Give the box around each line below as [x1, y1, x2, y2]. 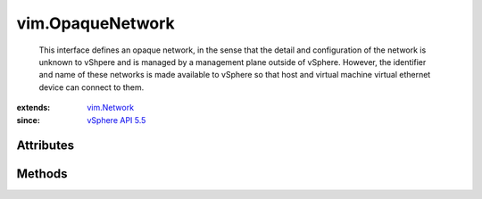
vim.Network [87, 103, 134, 113]
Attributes [16, 138, 75, 153]
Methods [16, 166, 68, 182]
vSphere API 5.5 [87, 114, 146, 125]
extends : [16, 103, 51, 113]
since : [16, 114, 40, 125]
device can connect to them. [38, 81, 145, 93]
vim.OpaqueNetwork [16, 13, 176, 33]
